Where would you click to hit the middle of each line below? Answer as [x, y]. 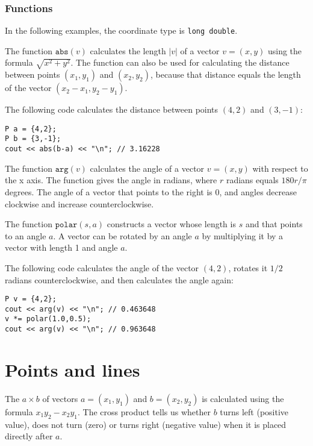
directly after [29, 436]
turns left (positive [254, 411]
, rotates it [248, 267]
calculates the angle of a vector [147, 168]
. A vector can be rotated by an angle [122, 235]
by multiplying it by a [243, 235]
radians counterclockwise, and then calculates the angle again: [119, 279]
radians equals [252, 180]
